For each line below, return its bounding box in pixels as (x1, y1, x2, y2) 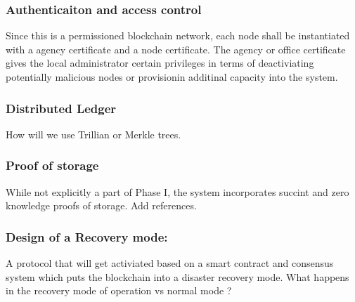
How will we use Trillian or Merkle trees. (6, 126, 181, 141)
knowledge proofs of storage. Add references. (6, 198, 197, 213)
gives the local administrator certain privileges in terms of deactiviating (6, 55, 314, 70)
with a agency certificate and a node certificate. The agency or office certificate (6, 41, 346, 56)
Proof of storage (6, 157, 99, 174)
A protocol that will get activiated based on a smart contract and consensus (6, 256, 334, 270)
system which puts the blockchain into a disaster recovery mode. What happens (6, 269, 349, 284)
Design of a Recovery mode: (6, 228, 168, 245)
